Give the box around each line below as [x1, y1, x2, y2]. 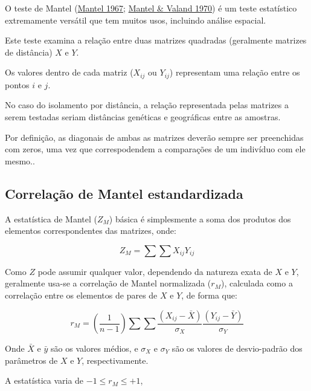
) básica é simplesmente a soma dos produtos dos [109, 212, 291, 225]
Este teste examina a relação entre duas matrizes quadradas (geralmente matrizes [5, 34, 307, 47]
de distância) [5, 45, 53, 58]
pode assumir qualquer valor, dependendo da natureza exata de [37, 265, 272, 277]
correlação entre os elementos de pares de [5, 288, 158, 301]
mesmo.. [5, 154, 35, 167]
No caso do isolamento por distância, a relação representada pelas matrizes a [5, 99, 289, 111]
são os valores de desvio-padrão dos [172, 342, 303, 354]
